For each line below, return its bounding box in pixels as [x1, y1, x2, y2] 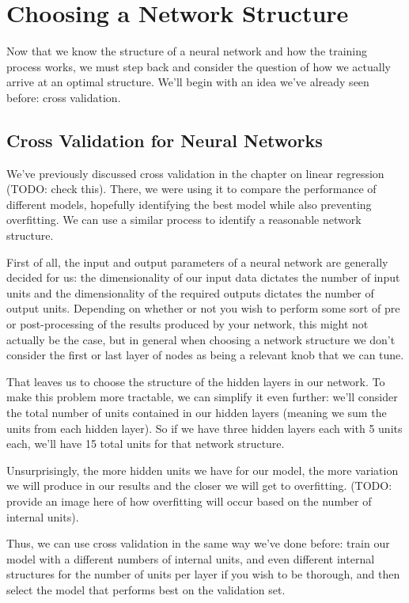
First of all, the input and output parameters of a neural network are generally [6, 253, 388, 270]
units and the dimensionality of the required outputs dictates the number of [6, 284, 374, 301]
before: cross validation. [6, 89, 121, 105]
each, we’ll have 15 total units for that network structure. [6, 435, 285, 452]
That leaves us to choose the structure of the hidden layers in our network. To [6, 373, 385, 389]
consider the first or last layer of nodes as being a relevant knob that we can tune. [6, 347, 404, 363]
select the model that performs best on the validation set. [6, 581, 286, 597]
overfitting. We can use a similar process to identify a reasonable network [6, 211, 362, 228]
